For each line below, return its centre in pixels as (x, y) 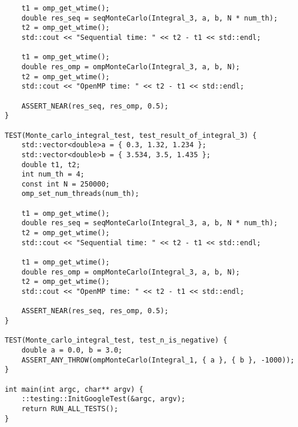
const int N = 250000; (65, 184)
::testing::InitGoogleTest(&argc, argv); (103, 399)
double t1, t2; (51, 165)
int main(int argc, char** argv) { (74, 389)
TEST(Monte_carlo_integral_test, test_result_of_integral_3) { (131, 135)
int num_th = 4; (53, 174)
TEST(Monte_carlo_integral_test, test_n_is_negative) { (116, 340)
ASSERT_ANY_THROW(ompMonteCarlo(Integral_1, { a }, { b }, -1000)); (158, 360)
